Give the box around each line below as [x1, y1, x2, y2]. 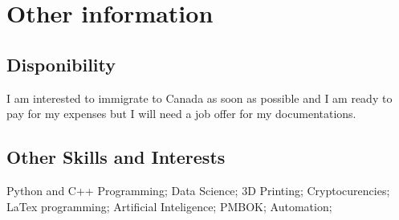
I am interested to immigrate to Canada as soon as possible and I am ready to [6, 89, 393, 106]
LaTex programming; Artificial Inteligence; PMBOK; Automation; [6, 198, 332, 214]
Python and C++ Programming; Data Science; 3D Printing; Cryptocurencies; [6, 181, 390, 198]
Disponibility [6, 51, 116, 76]
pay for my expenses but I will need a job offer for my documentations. [6, 105, 356, 122]
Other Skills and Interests [6, 145, 226, 169]
